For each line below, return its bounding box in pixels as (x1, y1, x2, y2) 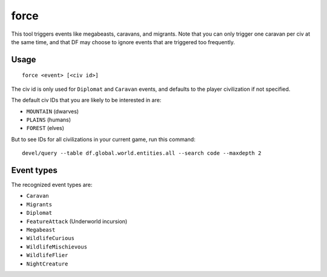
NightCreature (26, 260, 68, 267)
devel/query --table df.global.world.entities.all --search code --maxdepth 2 (22, 150, 262, 157)
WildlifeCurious (26, 235, 75, 242)
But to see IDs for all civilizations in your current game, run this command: (11, 135, 196, 143)
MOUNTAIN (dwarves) (26, 108, 79, 115)
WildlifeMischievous (26, 243, 88, 250)
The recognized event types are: (11, 181, 93, 188)
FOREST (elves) (26, 125, 65, 132)
